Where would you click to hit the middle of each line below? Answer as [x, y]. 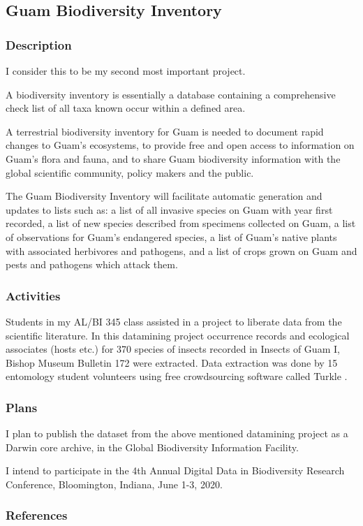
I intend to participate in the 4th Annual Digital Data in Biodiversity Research [175, 470]
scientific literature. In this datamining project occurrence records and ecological [178, 335]
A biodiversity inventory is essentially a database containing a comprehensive [171, 94]
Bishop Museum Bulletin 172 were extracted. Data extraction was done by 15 [172, 362]
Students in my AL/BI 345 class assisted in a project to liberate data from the [174, 321]
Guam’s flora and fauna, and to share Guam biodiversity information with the [173, 158]
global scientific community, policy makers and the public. [130, 172]
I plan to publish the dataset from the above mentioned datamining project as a [177, 433]
